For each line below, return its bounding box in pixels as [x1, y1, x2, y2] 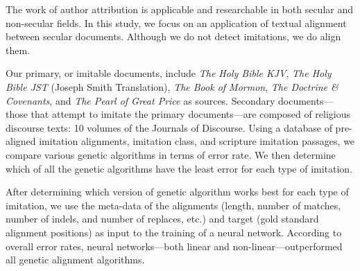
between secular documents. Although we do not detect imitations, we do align [6, 29, 341, 44]
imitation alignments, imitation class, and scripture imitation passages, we [39, 134, 355, 148]
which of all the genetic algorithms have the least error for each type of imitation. [6, 161, 353, 175]
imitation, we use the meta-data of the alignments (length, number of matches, [6, 198, 341, 212]
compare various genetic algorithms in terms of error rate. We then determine [6, 147, 336, 161]
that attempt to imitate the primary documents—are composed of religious [31, 107, 351, 121]
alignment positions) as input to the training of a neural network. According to [6, 225, 342, 239]
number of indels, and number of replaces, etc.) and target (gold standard [6, 211, 319, 226]
